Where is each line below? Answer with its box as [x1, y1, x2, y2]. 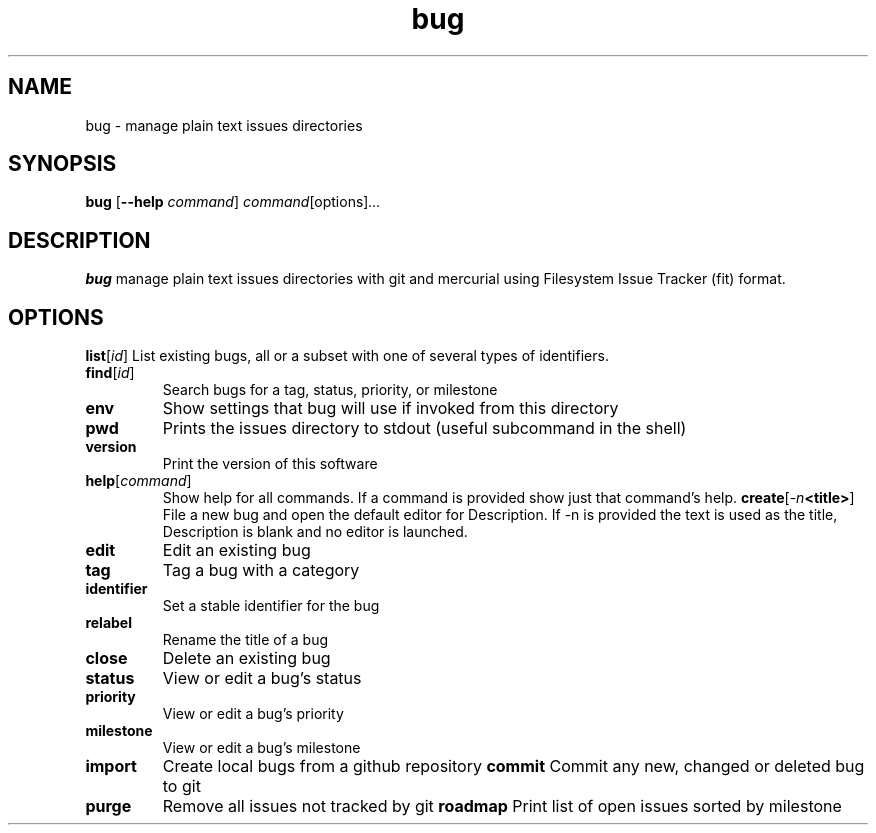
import [85, 756, 137, 777]
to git [162, 776, 201, 797]
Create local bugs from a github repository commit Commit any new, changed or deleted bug [162, 756, 865, 777]
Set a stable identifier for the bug [162, 597, 380, 615]
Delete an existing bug [162, 648, 331, 669]
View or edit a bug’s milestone [162, 739, 361, 757]
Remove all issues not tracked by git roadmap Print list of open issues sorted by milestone [162, 796, 842, 817]
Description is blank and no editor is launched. [162, 523, 468, 541]
